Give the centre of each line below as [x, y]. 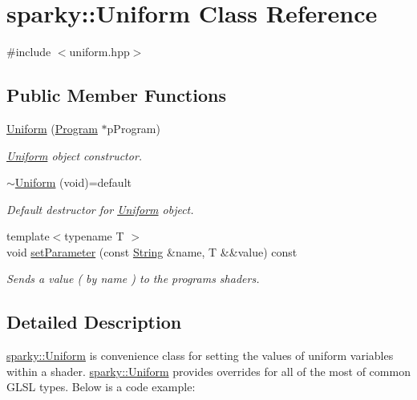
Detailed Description [94, 322]
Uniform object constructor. [75, 155]
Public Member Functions [116, 95]
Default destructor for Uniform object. [100, 209]
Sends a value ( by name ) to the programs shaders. [133, 279]
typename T [94, 236]
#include [29, 52]
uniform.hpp [99, 52]
